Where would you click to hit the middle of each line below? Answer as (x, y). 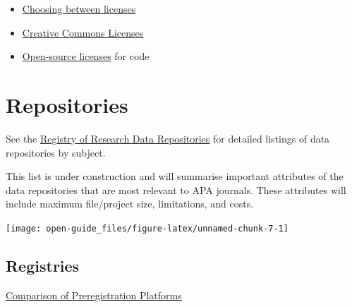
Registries (43, 265)
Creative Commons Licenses (83, 32)
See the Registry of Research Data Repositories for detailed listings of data (168, 138)
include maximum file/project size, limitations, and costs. (130, 204)
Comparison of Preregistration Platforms (94, 295)
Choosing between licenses (79, 8)
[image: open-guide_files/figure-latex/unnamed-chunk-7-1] (147, 228)
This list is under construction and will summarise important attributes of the (175, 176)
